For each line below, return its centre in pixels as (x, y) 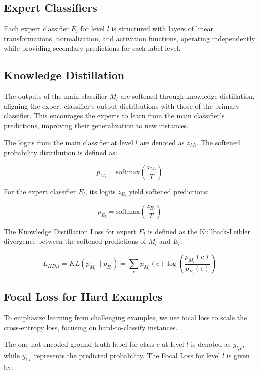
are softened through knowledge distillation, (187, 96)
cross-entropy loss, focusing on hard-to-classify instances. (91, 327)
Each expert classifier (36, 29)
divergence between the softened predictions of (75, 241)
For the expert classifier (40, 192)
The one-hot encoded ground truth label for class (79, 344)
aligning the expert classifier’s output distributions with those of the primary (122, 105)
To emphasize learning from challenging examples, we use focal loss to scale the (126, 317)
